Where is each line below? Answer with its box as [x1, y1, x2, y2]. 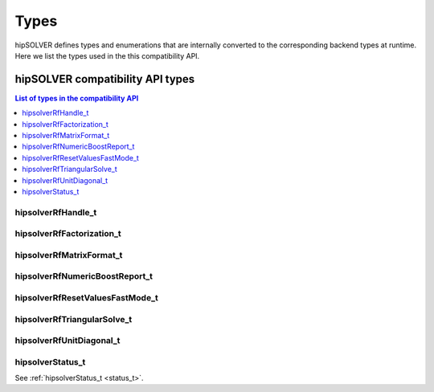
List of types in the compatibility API [14, 93, 139, 103]
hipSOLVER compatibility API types [14, 72, 195, 86]
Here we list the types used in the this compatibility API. [14, 51, 200, 60]
